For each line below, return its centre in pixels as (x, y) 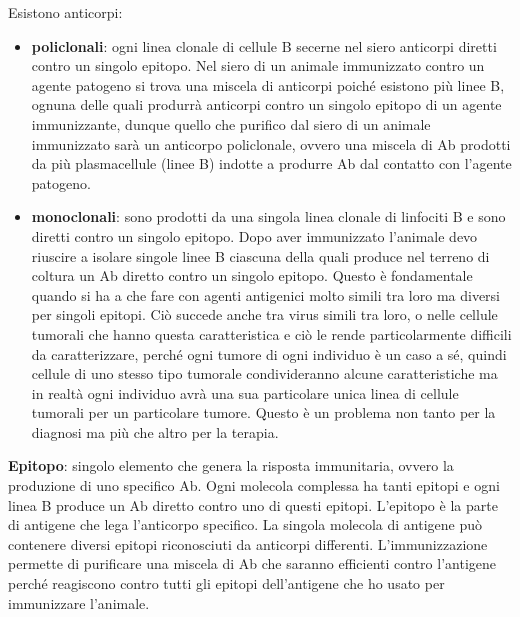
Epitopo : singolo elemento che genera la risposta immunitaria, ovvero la (231, 465)
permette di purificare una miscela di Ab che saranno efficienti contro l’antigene (252, 563)
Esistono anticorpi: (65, 12)
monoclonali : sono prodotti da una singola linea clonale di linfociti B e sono (268, 216)
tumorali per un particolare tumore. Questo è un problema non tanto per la (263, 412)
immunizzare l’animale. (79, 602)
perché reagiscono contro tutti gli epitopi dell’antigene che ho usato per (226, 583)
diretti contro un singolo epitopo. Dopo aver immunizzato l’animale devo (254, 235)
